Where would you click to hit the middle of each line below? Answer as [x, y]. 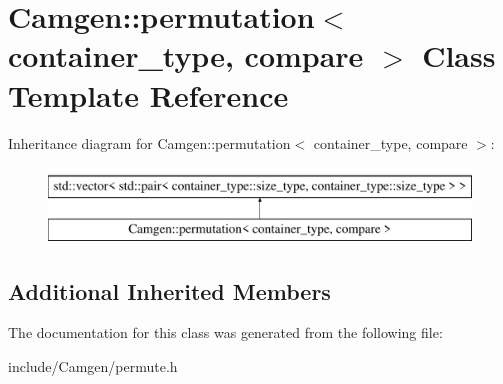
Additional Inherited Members [169, 290]
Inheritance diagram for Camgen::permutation [149, 142]
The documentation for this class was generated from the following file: [225, 332]
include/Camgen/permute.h [93, 366]
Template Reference [148, 94]
